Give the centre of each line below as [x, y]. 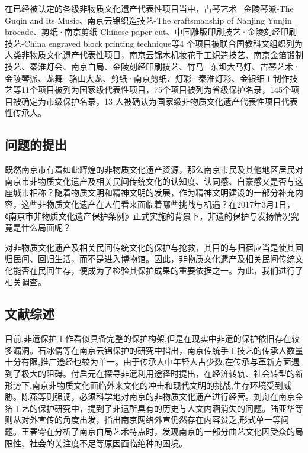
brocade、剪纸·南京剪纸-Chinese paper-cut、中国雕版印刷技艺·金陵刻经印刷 [151, 32]
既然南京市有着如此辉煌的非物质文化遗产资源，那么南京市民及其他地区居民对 [154, 169]
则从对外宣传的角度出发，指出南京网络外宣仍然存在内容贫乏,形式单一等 [143, 420]
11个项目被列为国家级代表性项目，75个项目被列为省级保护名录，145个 [156, 90]
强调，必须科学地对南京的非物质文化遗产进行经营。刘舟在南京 [174, 397]
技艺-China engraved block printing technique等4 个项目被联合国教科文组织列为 [154, 43]
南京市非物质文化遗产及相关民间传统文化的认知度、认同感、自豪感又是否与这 [154, 181]
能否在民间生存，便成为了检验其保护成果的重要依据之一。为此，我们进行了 [158, 270]
